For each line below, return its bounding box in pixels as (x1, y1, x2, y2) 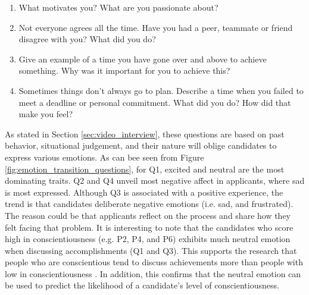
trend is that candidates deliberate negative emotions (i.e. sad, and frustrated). (5, 197, 294, 210)
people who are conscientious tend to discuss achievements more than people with (5, 256, 303, 268)
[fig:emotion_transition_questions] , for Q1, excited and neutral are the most (5, 162, 285, 175)
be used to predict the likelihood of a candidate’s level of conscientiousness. (5, 279, 279, 291)
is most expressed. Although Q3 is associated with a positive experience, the (5, 186, 283, 198)
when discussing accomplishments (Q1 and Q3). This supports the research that (5, 244, 297, 256)
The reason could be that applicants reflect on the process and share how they (5, 209, 291, 221)
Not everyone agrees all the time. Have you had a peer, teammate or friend (18, 21, 293, 33)
